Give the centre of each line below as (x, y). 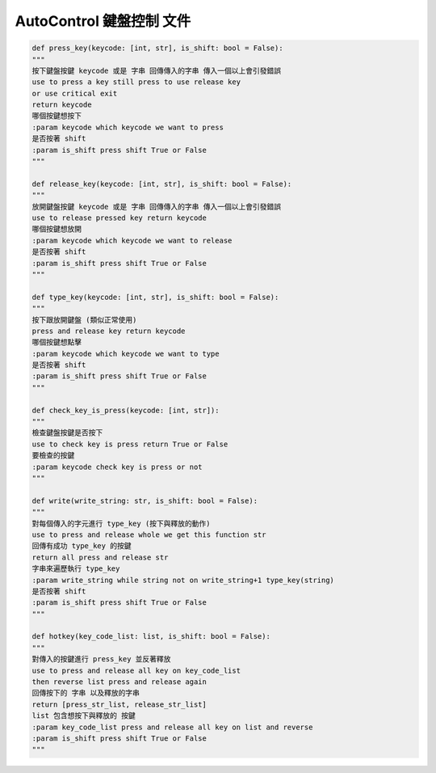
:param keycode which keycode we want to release (132, 240)
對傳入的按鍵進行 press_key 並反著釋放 (101, 659)
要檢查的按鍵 (53, 456)
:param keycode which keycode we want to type (126, 353)
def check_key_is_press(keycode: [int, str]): (126, 410)
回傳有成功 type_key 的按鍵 (82, 546)
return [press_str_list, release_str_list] (119, 704)
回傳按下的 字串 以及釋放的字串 (86, 693)
